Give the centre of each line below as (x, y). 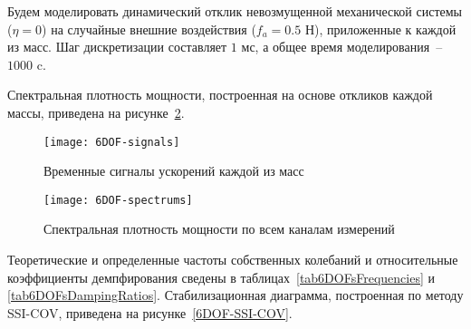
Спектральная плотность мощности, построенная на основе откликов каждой (220, 95)
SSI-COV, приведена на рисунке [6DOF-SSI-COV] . (150, 312)
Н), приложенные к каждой (380, 29)
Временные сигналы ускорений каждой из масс (174, 171)
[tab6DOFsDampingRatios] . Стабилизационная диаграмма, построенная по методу (235, 295)
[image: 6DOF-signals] (112, 142)
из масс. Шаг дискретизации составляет (117, 47)
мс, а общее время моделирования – (342, 47)
